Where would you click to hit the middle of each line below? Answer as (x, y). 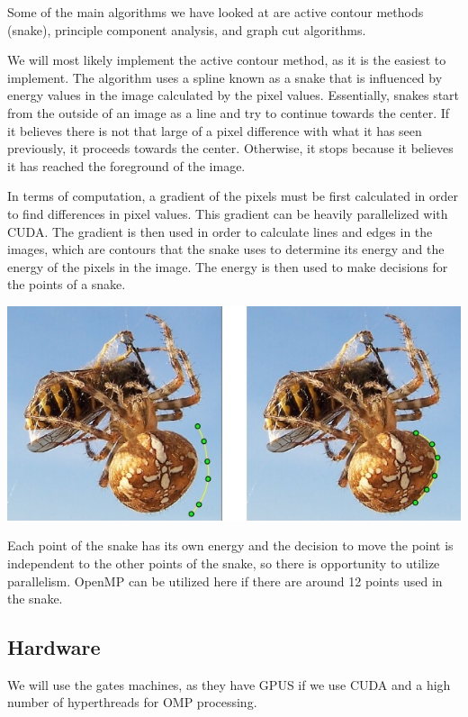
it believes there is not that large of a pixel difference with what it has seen (215, 130)
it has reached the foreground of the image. (126, 165)
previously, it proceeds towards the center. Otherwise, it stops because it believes (230, 148)
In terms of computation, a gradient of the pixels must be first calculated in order (233, 196)
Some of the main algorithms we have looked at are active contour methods (216, 12)
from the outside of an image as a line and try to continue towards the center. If (229, 112)
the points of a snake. (67, 284)
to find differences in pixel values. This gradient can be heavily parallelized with (228, 213)
